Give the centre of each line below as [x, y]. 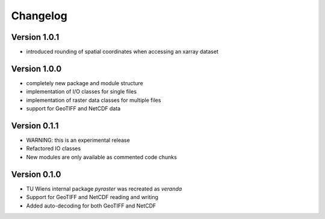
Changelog [39, 16]
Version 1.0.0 [36, 68]
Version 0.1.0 [36, 174]
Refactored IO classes [54, 148]
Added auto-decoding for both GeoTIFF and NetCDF [91, 206]
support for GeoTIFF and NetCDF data [73, 109]
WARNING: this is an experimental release [78, 140]
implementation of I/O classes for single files [82, 92]
